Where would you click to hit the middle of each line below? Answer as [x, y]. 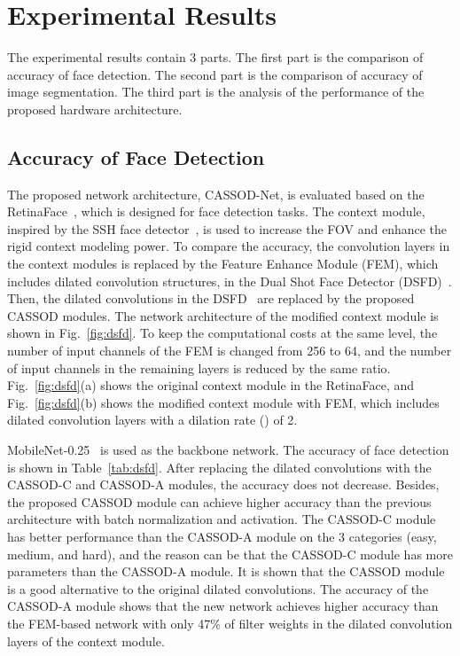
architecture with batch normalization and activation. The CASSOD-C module [222, 519]
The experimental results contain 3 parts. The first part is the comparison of [215, 57]
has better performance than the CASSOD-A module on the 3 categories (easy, [222, 536]
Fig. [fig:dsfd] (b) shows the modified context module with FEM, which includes [223, 402]
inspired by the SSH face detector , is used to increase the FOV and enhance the [227, 228]
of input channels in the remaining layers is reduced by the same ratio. [199, 367]
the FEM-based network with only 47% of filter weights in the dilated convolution [230, 623]
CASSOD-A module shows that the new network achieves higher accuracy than [223, 606]
